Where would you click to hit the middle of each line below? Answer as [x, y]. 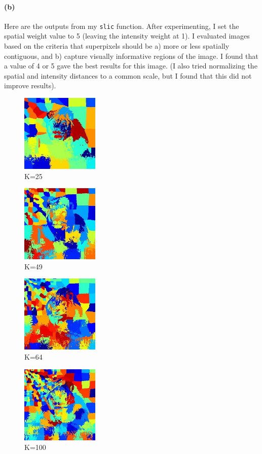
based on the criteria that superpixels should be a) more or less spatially [117, 46]
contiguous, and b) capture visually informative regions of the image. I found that [131, 56]
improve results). [30, 85]
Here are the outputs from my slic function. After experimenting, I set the [122, 26]
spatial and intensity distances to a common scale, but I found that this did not [128, 75]
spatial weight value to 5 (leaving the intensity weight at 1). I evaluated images [127, 36]
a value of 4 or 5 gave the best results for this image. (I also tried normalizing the [131, 66]
